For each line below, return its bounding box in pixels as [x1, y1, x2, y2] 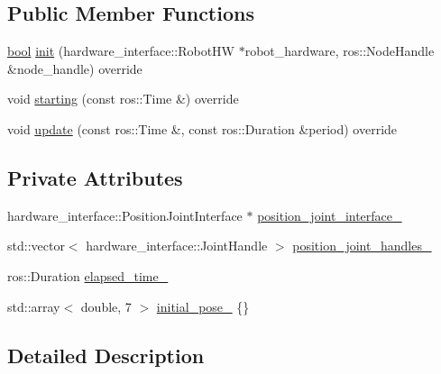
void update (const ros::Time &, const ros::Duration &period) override [7, 119, 398, 138]
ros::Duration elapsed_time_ [7, 266, 169, 285]
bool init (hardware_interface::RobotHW [7, 41, 234, 60]
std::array [7, 296, 60, 315]
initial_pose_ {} [156, 296, 250, 315]
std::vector [7, 236, 65, 255]
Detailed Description [7, 341, 205, 369]
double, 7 [80, 296, 132, 315]
